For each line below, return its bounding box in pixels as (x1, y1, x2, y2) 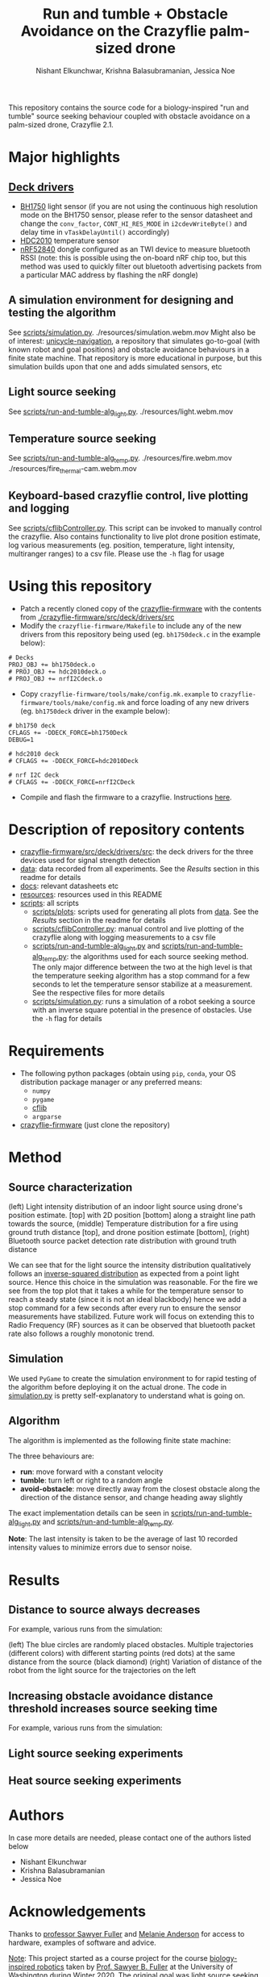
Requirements (8, 1042, 105, 1061)
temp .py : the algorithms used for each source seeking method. (42, 952, 249, 964)
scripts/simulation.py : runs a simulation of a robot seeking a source (31, 997, 255, 1007)
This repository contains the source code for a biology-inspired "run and (8, 102, 249, 112)
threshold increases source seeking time (8, 1701, 218, 1715)
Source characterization (8, 1180, 133, 1194)
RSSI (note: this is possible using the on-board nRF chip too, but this (19, 252, 247, 262)
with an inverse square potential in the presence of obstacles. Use (31, 1005, 252, 1015)
